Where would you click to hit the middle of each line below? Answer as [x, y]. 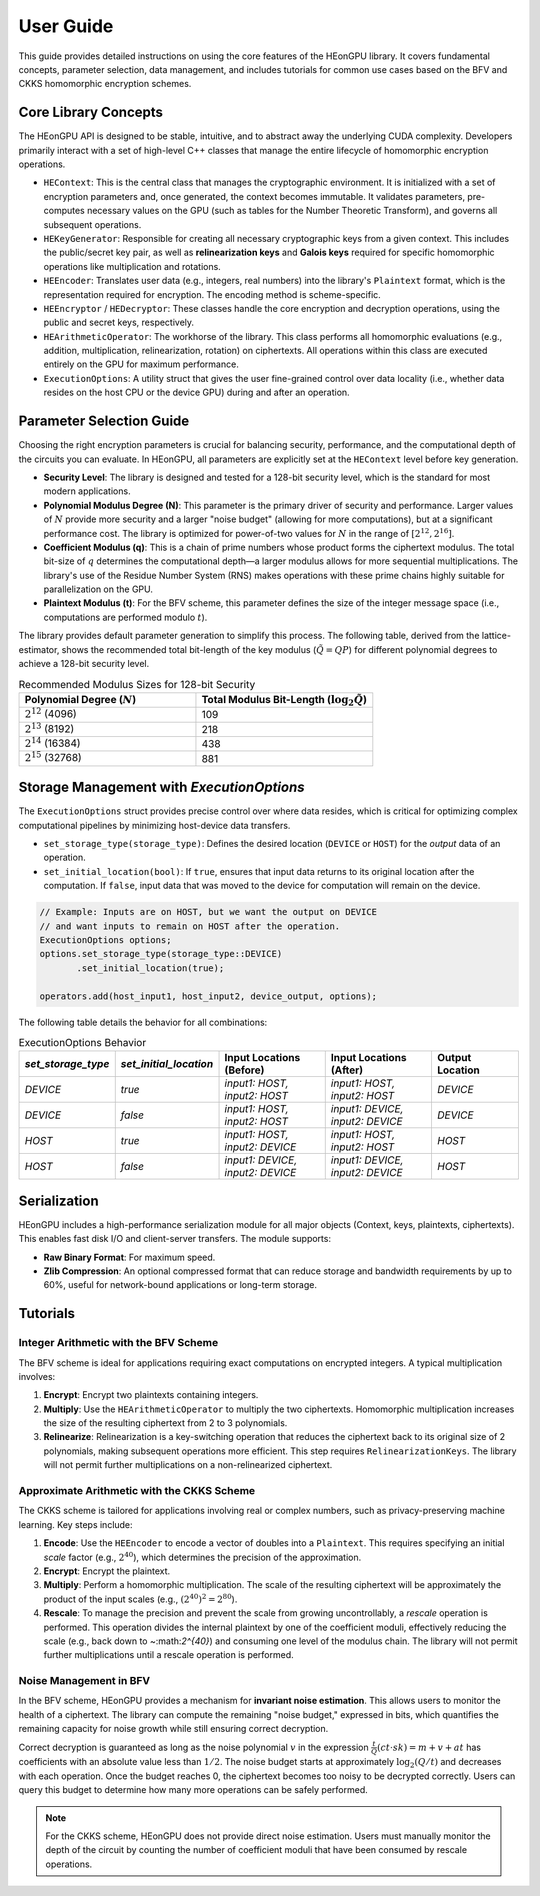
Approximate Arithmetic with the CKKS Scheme [137, 1491]
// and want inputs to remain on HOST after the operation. [190, 926]
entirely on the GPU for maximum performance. [141, 364]
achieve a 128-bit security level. [84, 664]
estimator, [39, 649]
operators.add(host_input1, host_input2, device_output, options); [208, 996]
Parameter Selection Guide [104, 421]
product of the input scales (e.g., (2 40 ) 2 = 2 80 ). [140, 1598]
